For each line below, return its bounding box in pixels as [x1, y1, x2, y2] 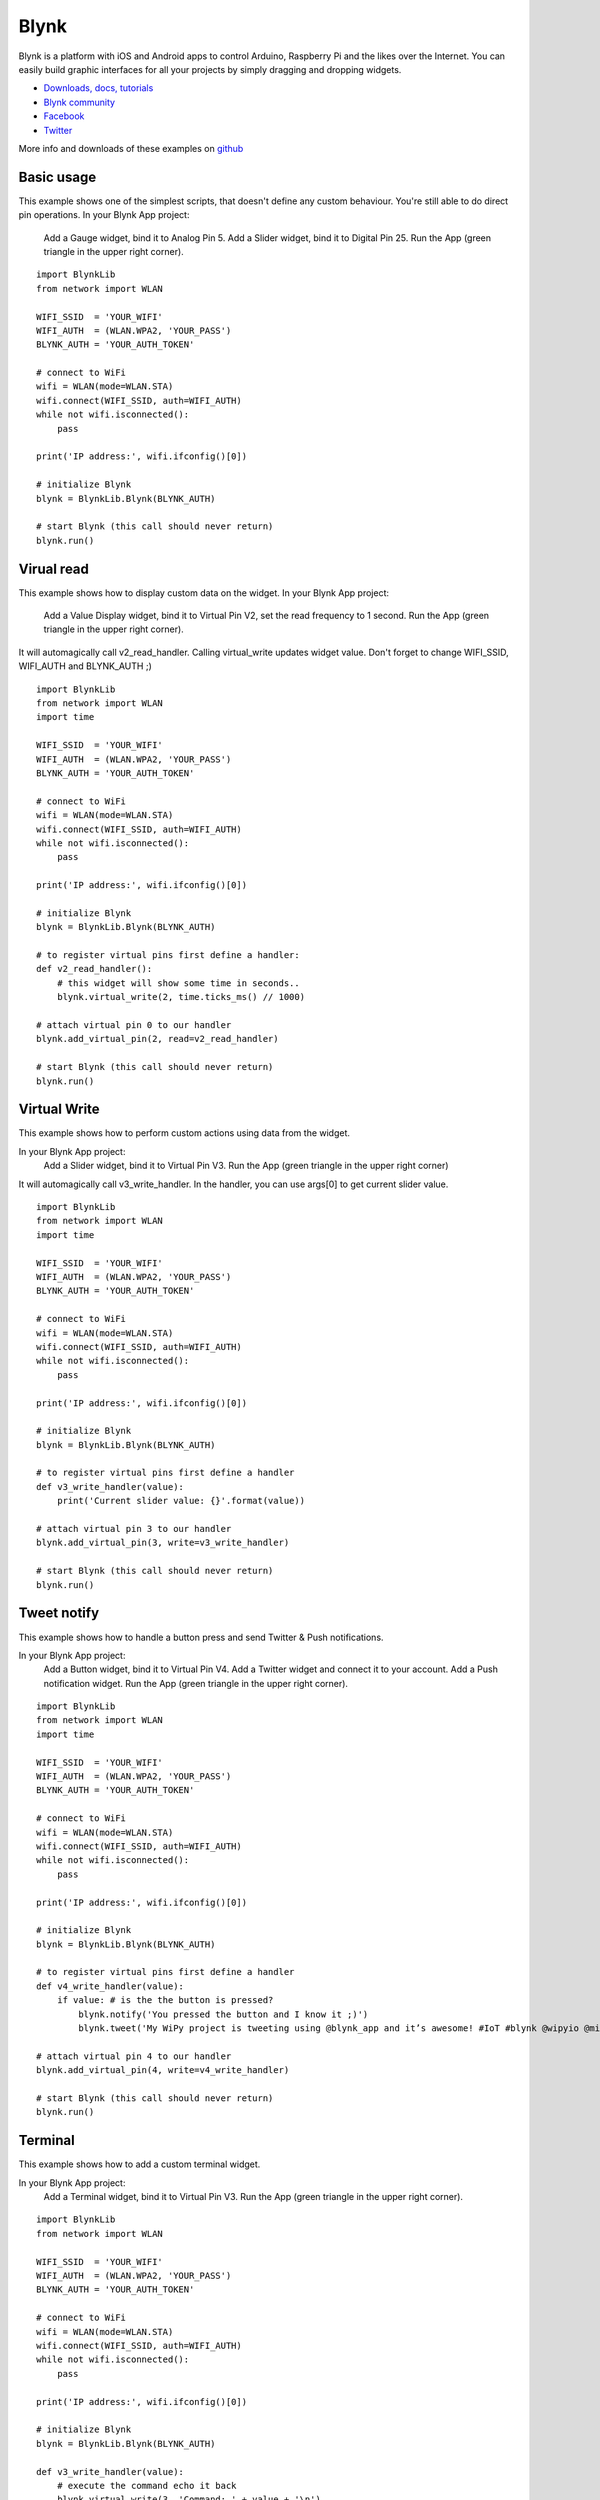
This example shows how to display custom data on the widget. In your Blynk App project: [18, 586, 390, 599]
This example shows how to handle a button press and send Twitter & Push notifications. [18, 1631, 384, 1643]
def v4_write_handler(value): [36, 1980, 185, 1992]
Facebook [43, 110, 85, 122]
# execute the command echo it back [56, 2480, 237, 2491]
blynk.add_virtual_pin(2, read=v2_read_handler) [36, 1033, 279, 1045]
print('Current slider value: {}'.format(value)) [56, 1495, 305, 1507]
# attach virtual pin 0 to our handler [36, 1020, 232, 1031]
